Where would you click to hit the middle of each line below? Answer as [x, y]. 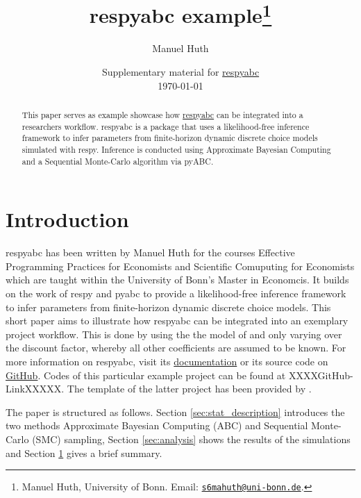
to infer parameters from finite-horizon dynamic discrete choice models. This [168, 307]
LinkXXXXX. [35, 389]
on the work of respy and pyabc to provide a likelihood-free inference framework [176, 293]
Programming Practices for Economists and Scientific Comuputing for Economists [180, 266]
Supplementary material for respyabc [180, 72]
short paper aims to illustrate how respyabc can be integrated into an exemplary [177, 321]
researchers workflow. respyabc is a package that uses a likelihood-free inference [166, 126]
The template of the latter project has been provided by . [189, 389]
